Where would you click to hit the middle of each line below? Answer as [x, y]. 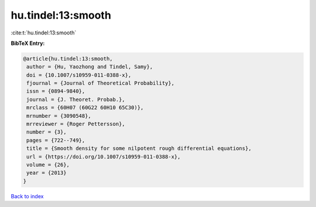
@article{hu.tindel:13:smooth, [68, 59]
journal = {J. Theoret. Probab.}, [76, 99]
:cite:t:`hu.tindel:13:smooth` [44, 33]
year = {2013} [47, 173]
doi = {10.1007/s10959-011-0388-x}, [79, 75]
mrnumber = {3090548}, [59, 116]
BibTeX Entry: [28, 43]
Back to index [27, 196]
